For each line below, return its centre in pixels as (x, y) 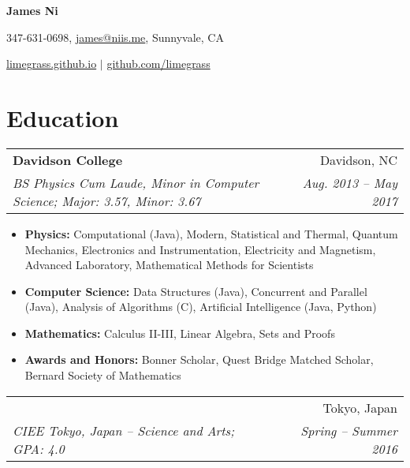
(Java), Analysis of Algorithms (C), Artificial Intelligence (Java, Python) (201, 307)
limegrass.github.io (52, 64)
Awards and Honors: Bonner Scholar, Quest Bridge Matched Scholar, (199, 359)
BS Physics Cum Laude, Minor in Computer (136, 182)
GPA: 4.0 (39, 448)
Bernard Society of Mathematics (103, 375)
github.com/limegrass (158, 64)
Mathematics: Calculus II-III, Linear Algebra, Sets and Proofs (180, 333)
